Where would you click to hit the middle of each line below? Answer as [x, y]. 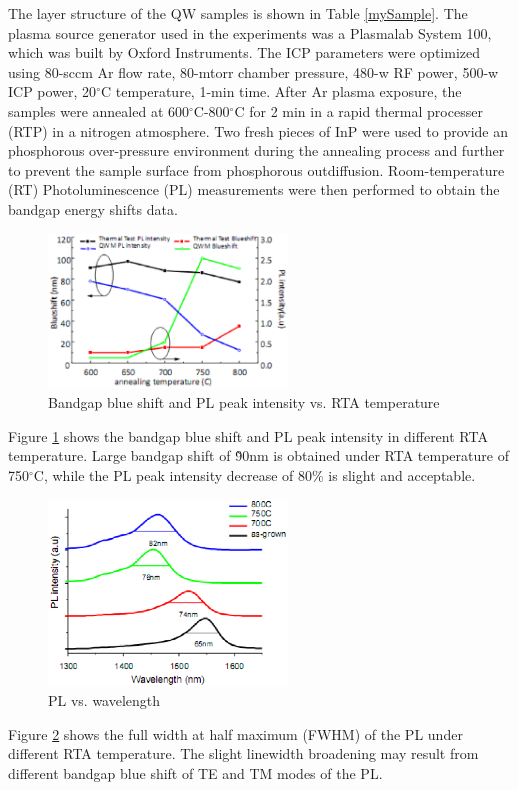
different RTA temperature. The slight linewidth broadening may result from [243, 753]
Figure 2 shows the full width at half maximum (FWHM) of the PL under [235, 733]
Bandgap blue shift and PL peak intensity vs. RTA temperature [244, 402]
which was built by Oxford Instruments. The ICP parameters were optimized [244, 52]
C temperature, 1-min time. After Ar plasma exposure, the [281, 91]
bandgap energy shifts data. [93, 208]
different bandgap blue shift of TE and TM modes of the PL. [195, 772]
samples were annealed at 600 [98, 110]
